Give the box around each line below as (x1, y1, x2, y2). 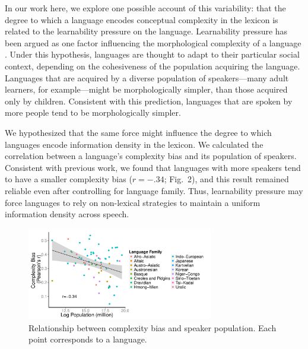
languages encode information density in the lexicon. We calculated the (5, 138, 263, 150)
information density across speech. (5, 208, 129, 220)
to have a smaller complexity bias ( (5, 173, 132, 185)
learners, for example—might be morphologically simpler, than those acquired (5, 83, 288, 96)
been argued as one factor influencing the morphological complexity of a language (5, 36, 301, 49)
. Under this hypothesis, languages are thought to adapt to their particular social (5, 48, 300, 61)
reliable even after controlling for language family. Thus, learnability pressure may (5, 184, 303, 196)
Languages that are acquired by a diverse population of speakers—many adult (5, 71, 289, 84)
